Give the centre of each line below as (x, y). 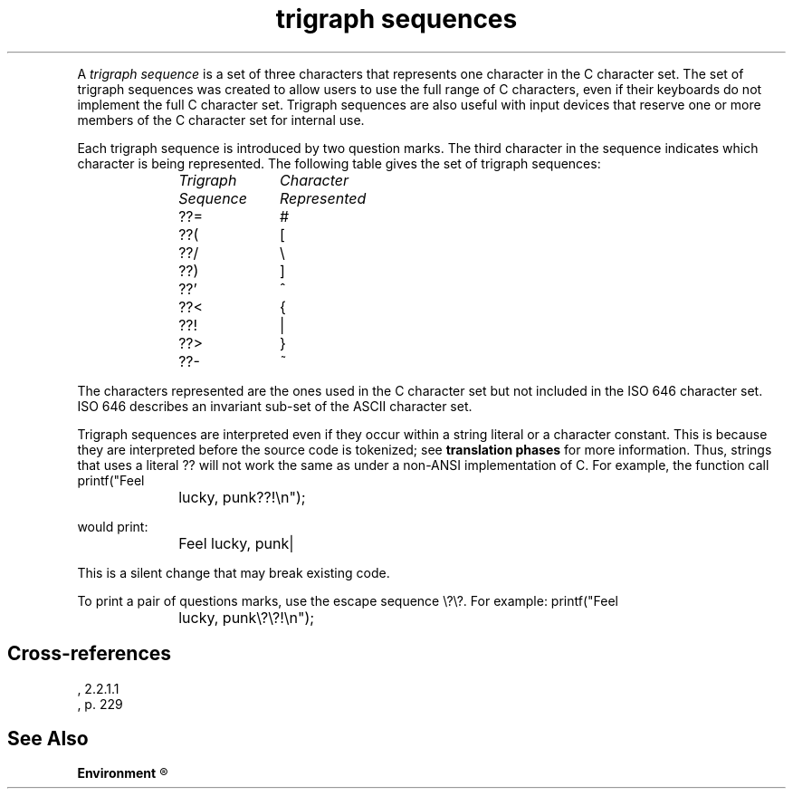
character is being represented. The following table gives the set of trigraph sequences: (339, 163)
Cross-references (90, 654)
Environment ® (123, 773)
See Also (48, 739)
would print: (113, 526)
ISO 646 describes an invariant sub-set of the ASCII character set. (275, 406)
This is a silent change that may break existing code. (234, 572)
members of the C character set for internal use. (221, 120)
